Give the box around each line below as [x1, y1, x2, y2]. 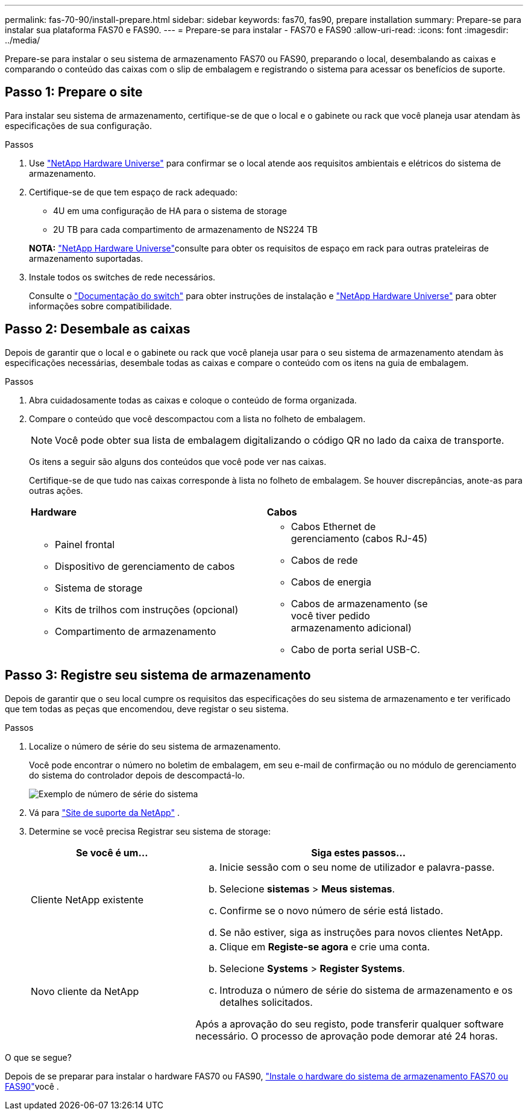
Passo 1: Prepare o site [5, 84, 143, 100]
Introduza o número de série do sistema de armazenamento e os [219, 984, 513, 996]
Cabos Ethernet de [291, 520, 376, 532]
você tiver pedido [291, 609, 370, 622]
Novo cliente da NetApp [31, 985, 139, 997]
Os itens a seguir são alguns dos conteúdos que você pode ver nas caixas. [29, 456, 327, 467]
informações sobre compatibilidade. [29, 300, 172, 311]
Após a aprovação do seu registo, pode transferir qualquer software [195, 1017, 504, 1030]
